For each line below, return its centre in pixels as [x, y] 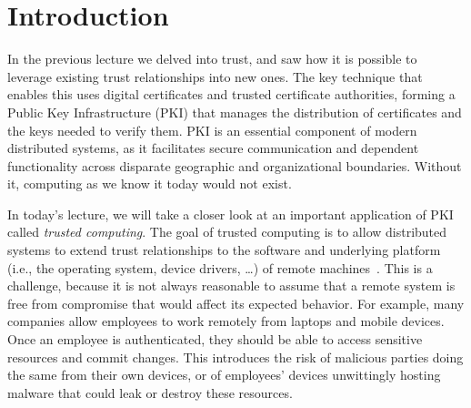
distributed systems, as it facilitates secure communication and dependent [213, 148]
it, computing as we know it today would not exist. [150, 184]
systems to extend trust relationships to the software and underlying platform [224, 250]
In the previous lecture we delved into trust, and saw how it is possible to [212, 59]
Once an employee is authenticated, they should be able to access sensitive [215, 339]
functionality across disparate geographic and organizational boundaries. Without [235, 165]
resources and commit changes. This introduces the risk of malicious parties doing [235, 357]
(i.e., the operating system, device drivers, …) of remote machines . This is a [220, 267]
